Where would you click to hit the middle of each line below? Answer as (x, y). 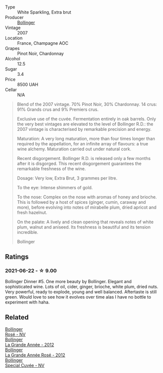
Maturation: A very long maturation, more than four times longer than (86, 139)
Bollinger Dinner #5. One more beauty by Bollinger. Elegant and (68, 281)
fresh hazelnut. (32, 213)
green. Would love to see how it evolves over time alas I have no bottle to (78, 297)
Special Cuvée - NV (25, 365)
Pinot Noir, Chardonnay (41, 53)
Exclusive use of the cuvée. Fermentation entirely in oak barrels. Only (87, 119)
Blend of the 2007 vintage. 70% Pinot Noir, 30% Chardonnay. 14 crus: (87, 104)
